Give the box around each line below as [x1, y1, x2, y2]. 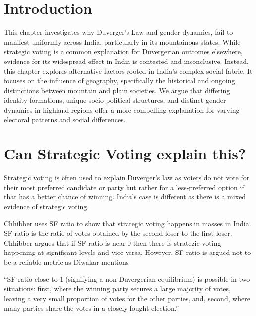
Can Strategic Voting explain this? [4, 143, 246, 164]
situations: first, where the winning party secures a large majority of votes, [4, 283, 231, 294]
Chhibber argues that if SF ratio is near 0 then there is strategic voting [4, 237, 221, 248]
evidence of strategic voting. [4, 201, 89, 211]
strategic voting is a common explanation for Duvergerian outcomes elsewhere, [4, 46, 243, 57]
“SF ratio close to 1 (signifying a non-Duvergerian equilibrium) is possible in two [4, 273, 250, 284]
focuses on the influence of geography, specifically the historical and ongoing [4, 75, 235, 86]
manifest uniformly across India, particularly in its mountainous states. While [4, 36, 241, 47]
